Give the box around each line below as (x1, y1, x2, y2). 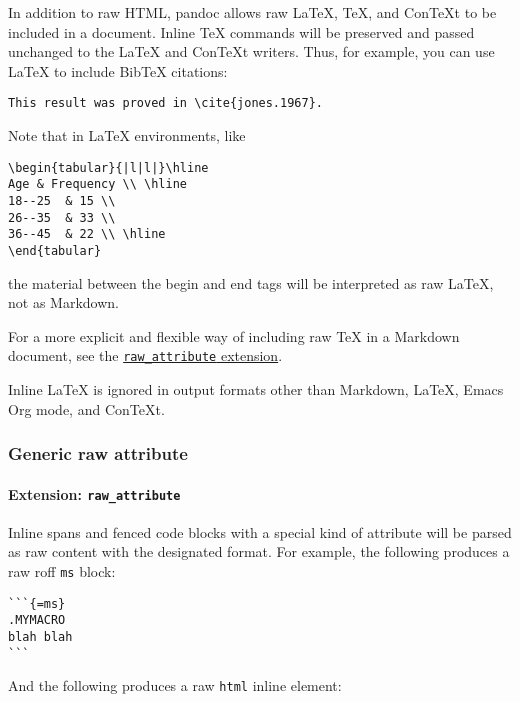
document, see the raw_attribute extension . (8, 345, 283, 366)
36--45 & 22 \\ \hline (8, 227, 166, 242)
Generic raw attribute (8, 441, 188, 466)
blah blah (8, 630, 73, 645)
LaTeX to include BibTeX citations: (8, 60, 228, 81)
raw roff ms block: (8, 561, 116, 582)
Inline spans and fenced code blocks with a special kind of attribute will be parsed (8, 521, 512, 542)
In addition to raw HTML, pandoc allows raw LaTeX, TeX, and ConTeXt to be (8, 2, 497, 22)
